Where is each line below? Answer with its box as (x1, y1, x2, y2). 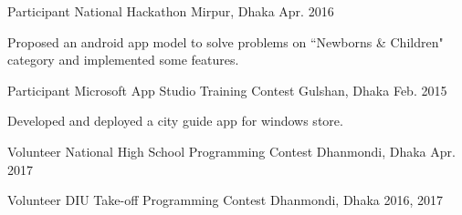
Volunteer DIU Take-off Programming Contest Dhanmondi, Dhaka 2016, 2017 (7, 190, 444, 210)
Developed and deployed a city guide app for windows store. (7, 111, 343, 130)
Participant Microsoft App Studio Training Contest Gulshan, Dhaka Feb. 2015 (7, 80, 447, 99)
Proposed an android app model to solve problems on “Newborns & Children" (7, 32, 444, 51)
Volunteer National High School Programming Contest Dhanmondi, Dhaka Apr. (7, 141, 456, 160)
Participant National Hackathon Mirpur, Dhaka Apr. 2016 (7, 2, 334, 20)
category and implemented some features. (7, 50, 239, 69)
